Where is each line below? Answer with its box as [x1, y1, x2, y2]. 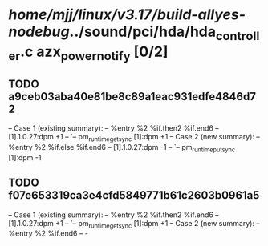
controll [215, 28, 260, 43]
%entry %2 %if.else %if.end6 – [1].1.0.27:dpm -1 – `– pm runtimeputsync [8, 142, 236, 154]
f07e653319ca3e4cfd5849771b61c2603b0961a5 [8, 188, 260, 202]
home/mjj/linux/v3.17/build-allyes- [8, 6, 246, 24]
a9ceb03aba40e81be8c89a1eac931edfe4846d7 [8, 90, 257, 103]
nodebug [8, 22, 70, 41]
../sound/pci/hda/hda [69, 22, 217, 41]
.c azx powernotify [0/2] [19, 42, 169, 63]
